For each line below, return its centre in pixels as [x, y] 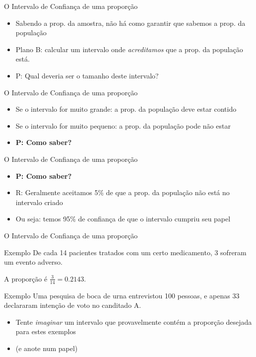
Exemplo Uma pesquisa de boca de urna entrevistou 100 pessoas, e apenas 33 [122, 295]
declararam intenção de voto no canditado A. [73, 305]
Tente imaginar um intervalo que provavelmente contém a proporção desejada [134, 321]
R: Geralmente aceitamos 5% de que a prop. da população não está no [123, 192]
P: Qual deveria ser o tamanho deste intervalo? [87, 75]
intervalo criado [39, 202]
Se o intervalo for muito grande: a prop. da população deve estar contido [126, 109]
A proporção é [26, 278]
